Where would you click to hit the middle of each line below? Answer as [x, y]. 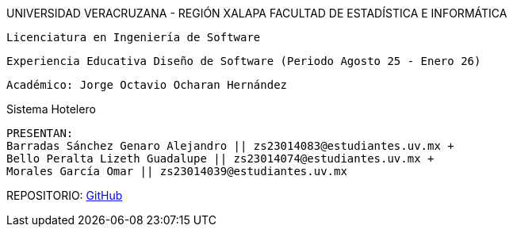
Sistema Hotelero [51, 109]
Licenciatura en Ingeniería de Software [134, 37]
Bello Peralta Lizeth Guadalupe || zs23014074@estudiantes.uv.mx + [220, 159]
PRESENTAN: [40, 133]
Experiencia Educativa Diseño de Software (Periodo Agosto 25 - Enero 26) [244, 61]
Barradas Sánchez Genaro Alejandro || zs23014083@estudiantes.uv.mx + [230, 146]
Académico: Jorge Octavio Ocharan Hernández [147, 85]
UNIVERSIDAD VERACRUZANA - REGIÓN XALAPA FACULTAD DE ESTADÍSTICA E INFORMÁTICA [257, 13]
